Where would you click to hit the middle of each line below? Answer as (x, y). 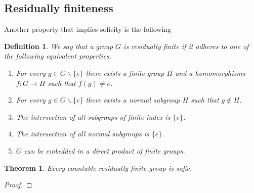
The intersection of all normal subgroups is (82, 134)
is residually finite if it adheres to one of (186, 46)
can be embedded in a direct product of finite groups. (104, 150)
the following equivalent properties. (58, 56)
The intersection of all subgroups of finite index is (93, 116)
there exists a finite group (125, 73)
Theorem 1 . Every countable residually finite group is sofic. (98, 167)
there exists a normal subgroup (133, 100)
